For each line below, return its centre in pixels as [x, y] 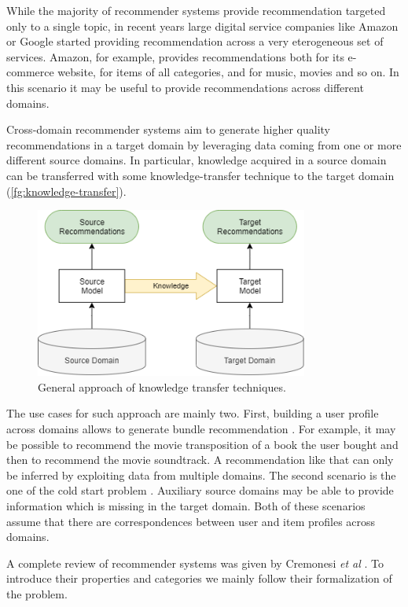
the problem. [37, 593]
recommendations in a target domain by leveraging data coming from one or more [204, 144]
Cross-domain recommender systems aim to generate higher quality [168, 129]
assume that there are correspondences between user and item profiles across [191, 521]
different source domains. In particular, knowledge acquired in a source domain [197, 160]
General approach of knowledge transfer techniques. [162, 386]
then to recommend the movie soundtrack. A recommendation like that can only [200, 460]
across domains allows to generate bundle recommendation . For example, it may [201, 428]
